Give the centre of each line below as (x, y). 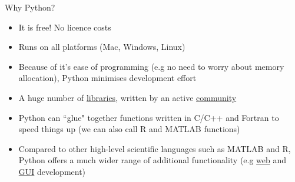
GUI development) (52, 171)
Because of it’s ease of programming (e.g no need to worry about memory (151, 66)
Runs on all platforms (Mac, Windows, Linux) (102, 47)
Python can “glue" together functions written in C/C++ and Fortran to (149, 117)
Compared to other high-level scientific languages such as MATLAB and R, (155, 148)
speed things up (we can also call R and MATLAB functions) (129, 129)
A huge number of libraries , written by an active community (127, 97)
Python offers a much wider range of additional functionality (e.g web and (153, 160)
